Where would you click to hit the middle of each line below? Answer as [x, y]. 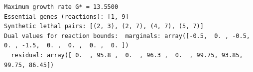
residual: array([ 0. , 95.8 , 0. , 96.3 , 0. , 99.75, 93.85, [127, 55]
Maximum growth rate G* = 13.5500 [61, 7]
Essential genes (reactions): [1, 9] [66, 17]
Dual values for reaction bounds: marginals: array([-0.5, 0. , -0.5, [127, 36]
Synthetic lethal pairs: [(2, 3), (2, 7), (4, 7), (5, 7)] [104, 26]
